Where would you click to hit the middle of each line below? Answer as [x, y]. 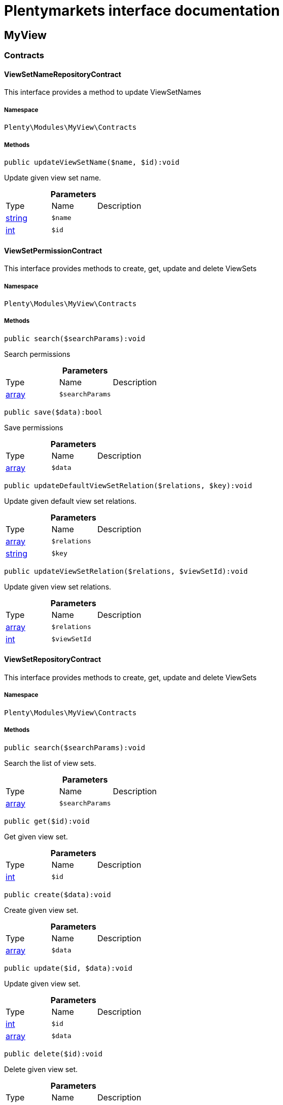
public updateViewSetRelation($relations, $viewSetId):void [126, 571]
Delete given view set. [41, 1069]
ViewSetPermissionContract [53, 250]
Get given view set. [36, 836]
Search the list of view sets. [50, 763]
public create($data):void [58, 894]
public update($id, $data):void [68, 968]
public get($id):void [47, 821]
